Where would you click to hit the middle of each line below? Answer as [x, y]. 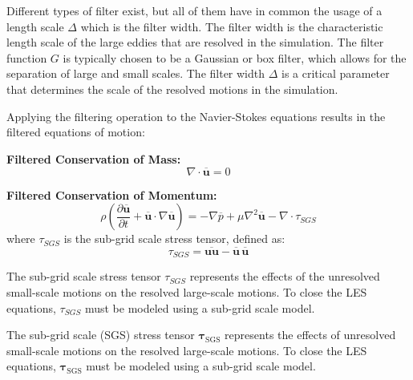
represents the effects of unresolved [310, 335]
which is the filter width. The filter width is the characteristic [232, 26]
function [27, 57]
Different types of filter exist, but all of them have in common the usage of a [194, 10]
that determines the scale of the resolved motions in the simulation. [172, 89]
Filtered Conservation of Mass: [94, 158]
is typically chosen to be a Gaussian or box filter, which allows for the [235, 57]
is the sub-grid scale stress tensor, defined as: [174, 239]
